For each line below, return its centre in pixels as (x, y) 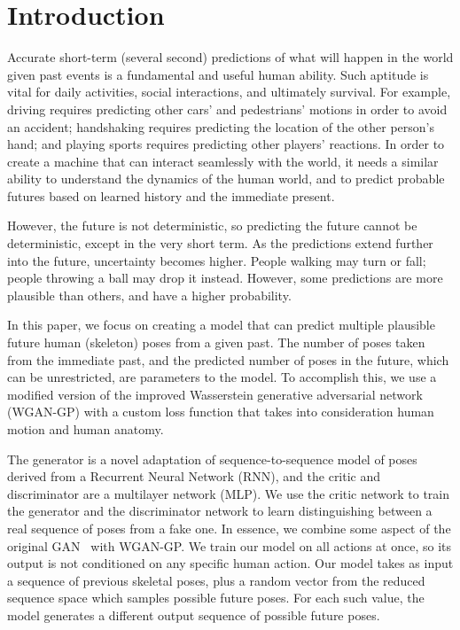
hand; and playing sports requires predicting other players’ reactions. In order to (226, 144)
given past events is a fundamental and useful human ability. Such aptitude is (218, 74)
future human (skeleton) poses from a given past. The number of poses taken (216, 342)
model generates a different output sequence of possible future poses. (194, 614)
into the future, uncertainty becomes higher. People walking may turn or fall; (217, 260)
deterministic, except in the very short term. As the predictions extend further (220, 243)
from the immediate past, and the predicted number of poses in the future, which (228, 359)
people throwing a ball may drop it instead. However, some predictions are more (225, 278)
